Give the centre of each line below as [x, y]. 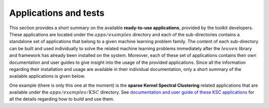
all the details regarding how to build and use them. [62, 99]
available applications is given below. [47, 76]
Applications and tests [57, 13]
